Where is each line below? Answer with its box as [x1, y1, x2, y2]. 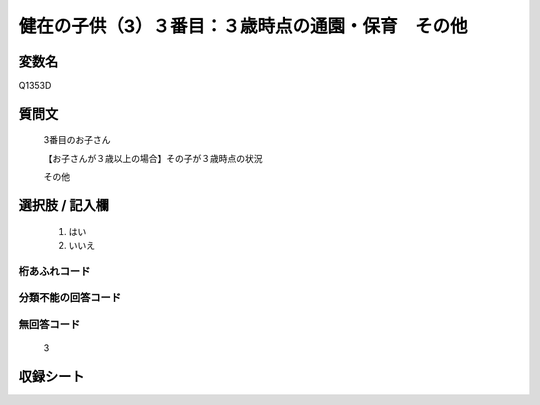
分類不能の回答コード [18, 291, 122, 305]
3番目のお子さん [43, 134, 111, 146]
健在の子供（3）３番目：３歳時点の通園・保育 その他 [18, 15, 469, 37]
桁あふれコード [18, 264, 91, 278]
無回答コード [18, 317, 81, 331]
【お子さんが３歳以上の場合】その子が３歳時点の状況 [43, 152, 263, 164]
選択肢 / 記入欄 [18, 197, 110, 214]
